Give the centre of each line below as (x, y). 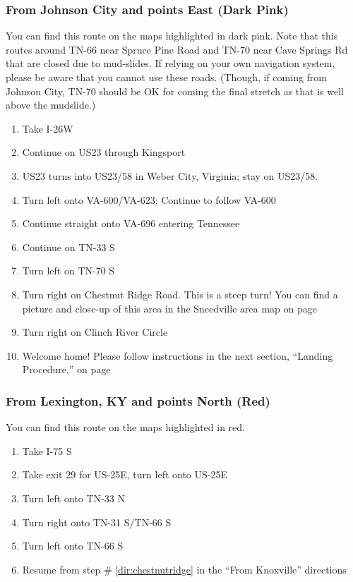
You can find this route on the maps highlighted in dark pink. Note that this (172, 36)
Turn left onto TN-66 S (73, 546)
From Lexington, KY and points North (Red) (138, 400)
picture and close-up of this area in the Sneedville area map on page (169, 308)
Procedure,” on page (66, 369)
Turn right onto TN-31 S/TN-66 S (97, 522)
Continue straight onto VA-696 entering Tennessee (131, 223)
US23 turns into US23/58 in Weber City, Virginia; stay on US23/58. (170, 175)
